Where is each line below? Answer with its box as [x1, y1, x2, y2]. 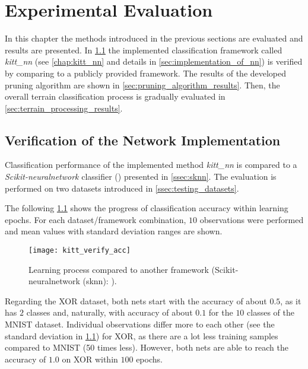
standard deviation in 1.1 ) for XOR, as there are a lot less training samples [5, 329, 278, 342]
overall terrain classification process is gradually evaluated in [5, 90, 226, 103]
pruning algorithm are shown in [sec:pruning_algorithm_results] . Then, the [5, 78, 280, 91]
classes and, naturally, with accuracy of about [26, 306, 193, 319]
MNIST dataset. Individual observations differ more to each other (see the [5, 318, 275, 330]
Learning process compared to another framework [28, 263, 209, 275]
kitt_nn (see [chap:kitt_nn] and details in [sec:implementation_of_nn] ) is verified [5, 55, 303, 68]
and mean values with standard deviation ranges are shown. [5, 225, 223, 237]
